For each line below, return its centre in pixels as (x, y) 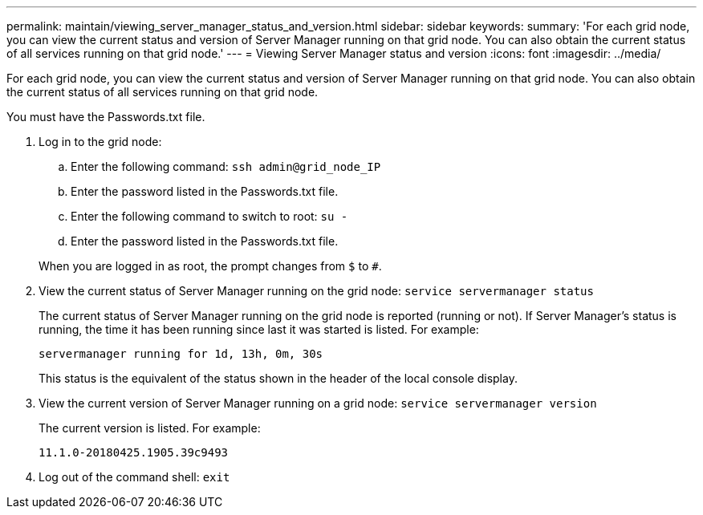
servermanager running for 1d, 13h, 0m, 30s (181, 354)
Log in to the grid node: (100, 142)
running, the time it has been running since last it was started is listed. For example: (259, 329)
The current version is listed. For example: (150, 428)
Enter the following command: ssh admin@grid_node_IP (226, 166)
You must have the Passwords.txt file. (106, 117)
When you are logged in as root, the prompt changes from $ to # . (210, 266)
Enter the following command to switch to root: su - (209, 216)
